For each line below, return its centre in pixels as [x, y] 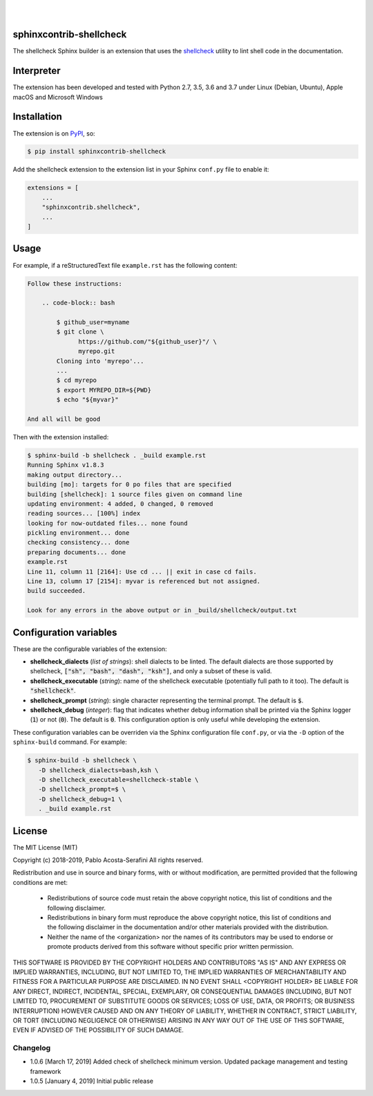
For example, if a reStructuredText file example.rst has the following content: [125, 265]
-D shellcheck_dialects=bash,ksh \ [98, 770]
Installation [37, 117]
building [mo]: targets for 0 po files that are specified [129, 485]
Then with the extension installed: [61, 437]
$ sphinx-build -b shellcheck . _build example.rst [117, 455]
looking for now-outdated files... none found [107, 523]
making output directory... [75, 475]
